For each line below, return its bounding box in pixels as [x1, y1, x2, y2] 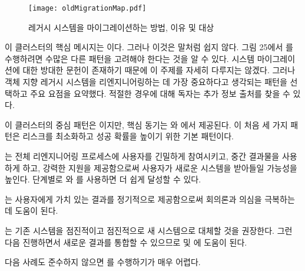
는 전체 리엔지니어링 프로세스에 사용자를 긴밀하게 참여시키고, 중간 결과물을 [5, 150, 280, 162]
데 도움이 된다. [5, 204, 58, 217]
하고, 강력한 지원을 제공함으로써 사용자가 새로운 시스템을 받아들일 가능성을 [22, 161, 297, 174]
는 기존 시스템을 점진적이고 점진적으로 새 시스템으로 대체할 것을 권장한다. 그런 [5, 224, 293, 236]
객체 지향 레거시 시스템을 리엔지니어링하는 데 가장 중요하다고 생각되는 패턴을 [5, 76, 287, 88]
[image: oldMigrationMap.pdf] [28, 4, 147, 12]
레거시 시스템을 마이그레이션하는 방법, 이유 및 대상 [28, 21, 214, 33]
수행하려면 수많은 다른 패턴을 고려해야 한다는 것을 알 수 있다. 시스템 [5, 52, 255, 64]
